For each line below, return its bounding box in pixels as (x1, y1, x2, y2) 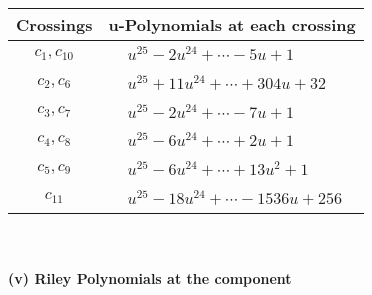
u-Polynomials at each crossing (108, 13, 356, 36)
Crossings (16, 13, 93, 36)
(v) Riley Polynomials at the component (8, 268, 292, 289)
